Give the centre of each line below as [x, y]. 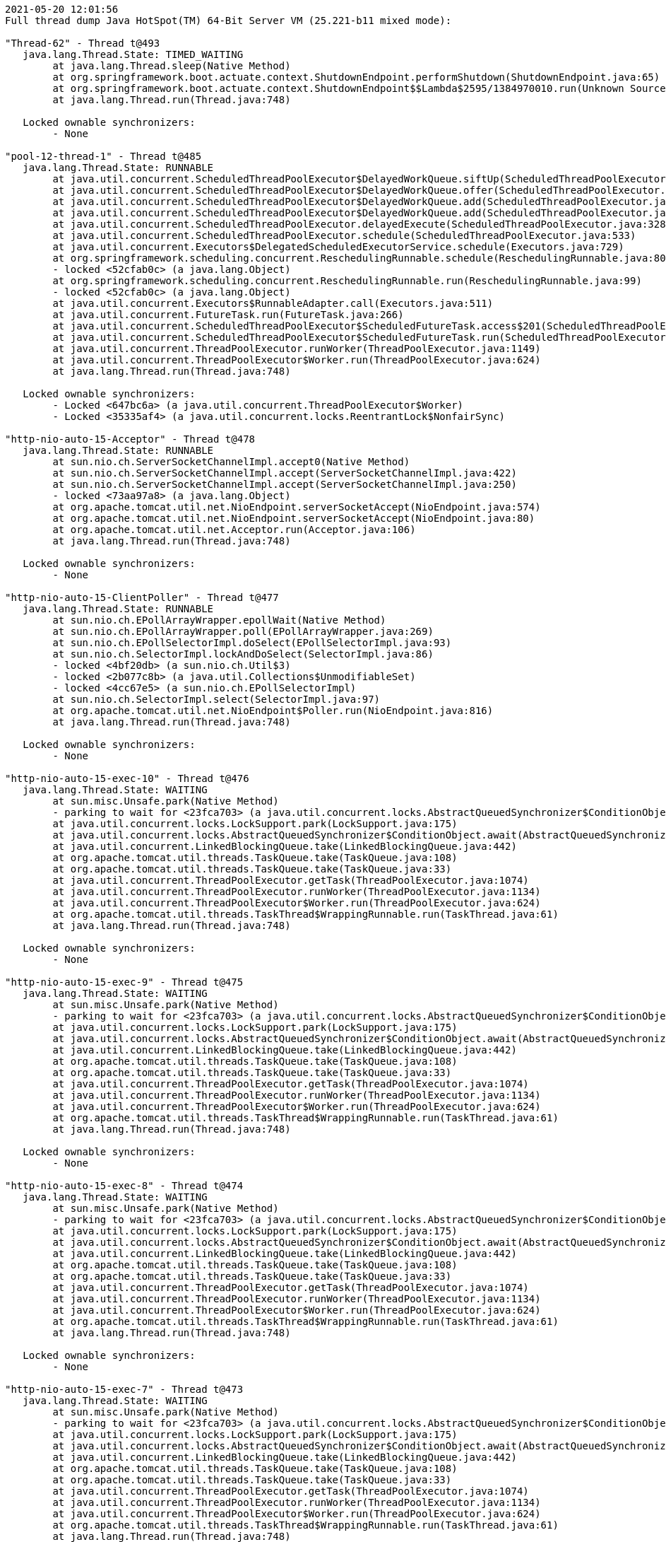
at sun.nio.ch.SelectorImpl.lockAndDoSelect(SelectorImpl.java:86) [243, 654]
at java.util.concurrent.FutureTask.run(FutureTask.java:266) [228, 315]
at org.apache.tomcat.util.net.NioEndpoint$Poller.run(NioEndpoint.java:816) [273, 711]
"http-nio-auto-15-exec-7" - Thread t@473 [124, 1389]
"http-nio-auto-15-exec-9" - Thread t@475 [124, 982]
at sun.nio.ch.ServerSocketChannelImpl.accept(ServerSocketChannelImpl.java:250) [285, 484]
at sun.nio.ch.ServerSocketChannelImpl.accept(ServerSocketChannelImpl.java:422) [285, 473]
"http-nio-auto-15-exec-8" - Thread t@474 [124, 1186]
